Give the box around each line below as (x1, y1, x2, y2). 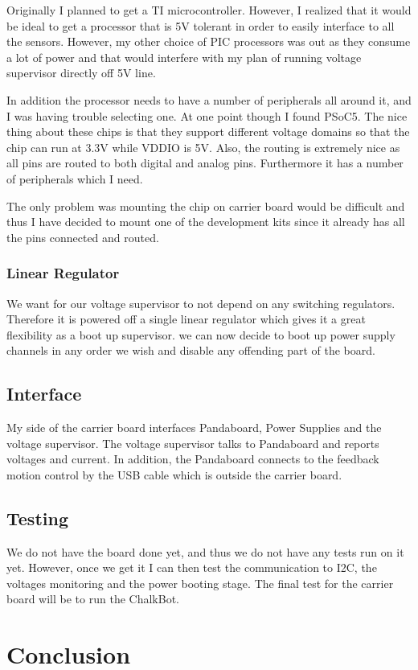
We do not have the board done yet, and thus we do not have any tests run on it (6, 543, 404, 560)
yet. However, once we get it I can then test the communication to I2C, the (6, 559, 377, 576)
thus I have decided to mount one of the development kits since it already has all (6, 213, 405, 230)
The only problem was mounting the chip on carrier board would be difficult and (6, 197, 405, 214)
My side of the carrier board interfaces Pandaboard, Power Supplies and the (6, 419, 382, 436)
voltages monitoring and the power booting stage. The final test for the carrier (6, 574, 394, 591)
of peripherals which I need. (6, 170, 143, 187)
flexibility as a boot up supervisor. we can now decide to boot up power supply (6, 326, 395, 343)
